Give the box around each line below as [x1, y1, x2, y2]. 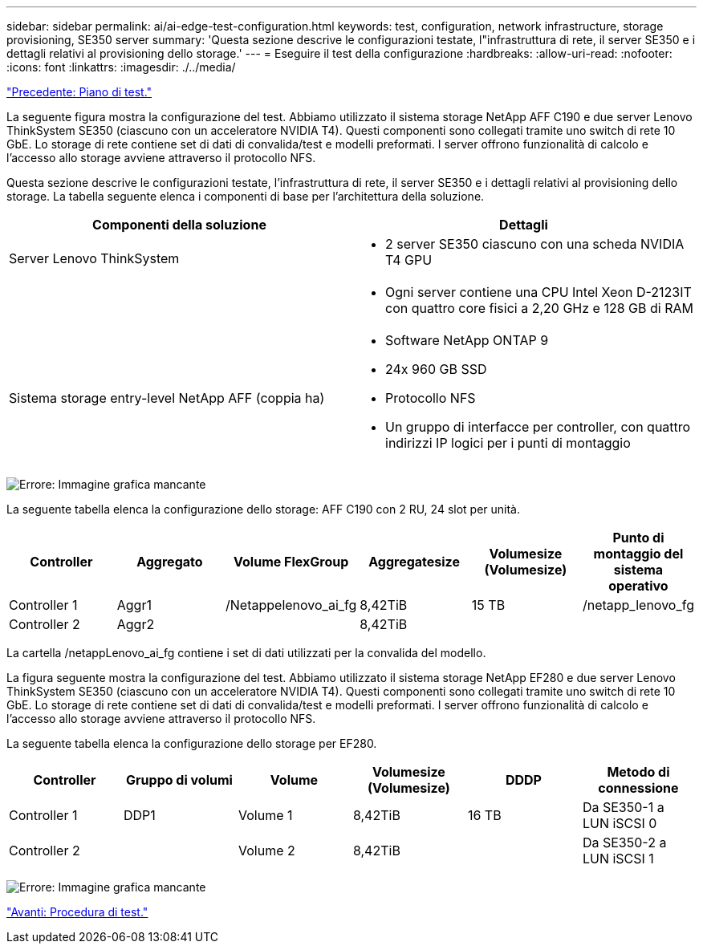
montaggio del [593, 546, 684, 562]
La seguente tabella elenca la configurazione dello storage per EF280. [6, 737, 377, 750]
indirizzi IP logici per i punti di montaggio [385, 435, 631, 451]
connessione [598, 780, 679, 796]
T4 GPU [385, 252, 433, 268]
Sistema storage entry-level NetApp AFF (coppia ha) [9, 390, 325, 406]
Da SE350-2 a [582, 834, 667, 851]
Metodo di [607, 764, 670, 780]
